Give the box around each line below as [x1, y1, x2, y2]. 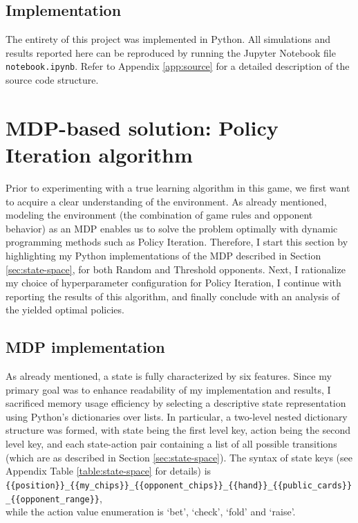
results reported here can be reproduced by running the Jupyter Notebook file [6, 45, 336, 59]
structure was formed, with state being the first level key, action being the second [6, 423, 351, 437]
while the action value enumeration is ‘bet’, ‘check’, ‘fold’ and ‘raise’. [6, 504, 296, 519]
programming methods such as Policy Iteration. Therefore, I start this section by [6, 235, 348, 249]
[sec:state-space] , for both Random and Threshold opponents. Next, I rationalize [6, 261, 346, 276]
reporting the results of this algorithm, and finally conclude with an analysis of [6, 288, 340, 303]
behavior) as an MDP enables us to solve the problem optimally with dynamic [6, 221, 338, 235]
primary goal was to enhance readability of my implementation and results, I [6, 382, 331, 396]
